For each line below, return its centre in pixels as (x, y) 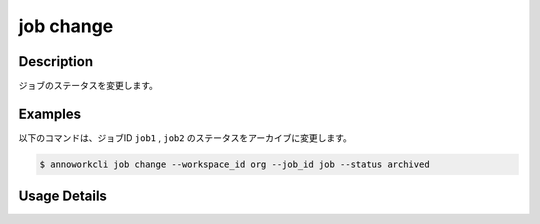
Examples (50, 113)
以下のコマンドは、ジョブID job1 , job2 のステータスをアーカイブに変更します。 (185, 137)
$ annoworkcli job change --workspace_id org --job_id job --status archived (234, 164)
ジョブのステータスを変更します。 (88, 86)
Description (56, 61)
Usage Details (62, 196)
